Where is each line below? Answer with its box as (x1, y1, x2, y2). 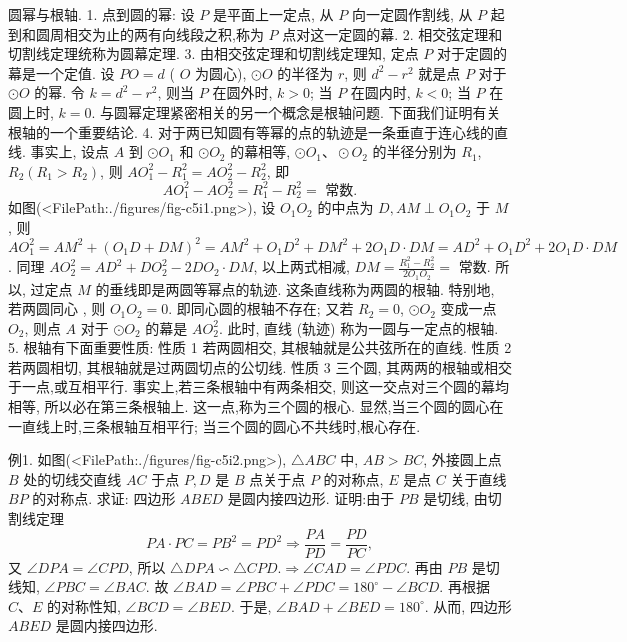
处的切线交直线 (23, 468, 122, 489)
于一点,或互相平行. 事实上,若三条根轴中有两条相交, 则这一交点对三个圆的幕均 (8, 376, 509, 397)
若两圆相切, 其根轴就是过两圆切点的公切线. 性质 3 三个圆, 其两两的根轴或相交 (8, 356, 512, 377)
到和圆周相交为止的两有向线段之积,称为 (8, 23, 264, 44)
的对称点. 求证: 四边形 (32, 488, 176, 509)
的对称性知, (47, 595, 121, 616)
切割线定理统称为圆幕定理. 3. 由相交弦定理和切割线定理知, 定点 (8, 43, 419, 64)
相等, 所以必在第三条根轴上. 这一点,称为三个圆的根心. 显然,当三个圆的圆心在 (8, 396, 504, 417)
